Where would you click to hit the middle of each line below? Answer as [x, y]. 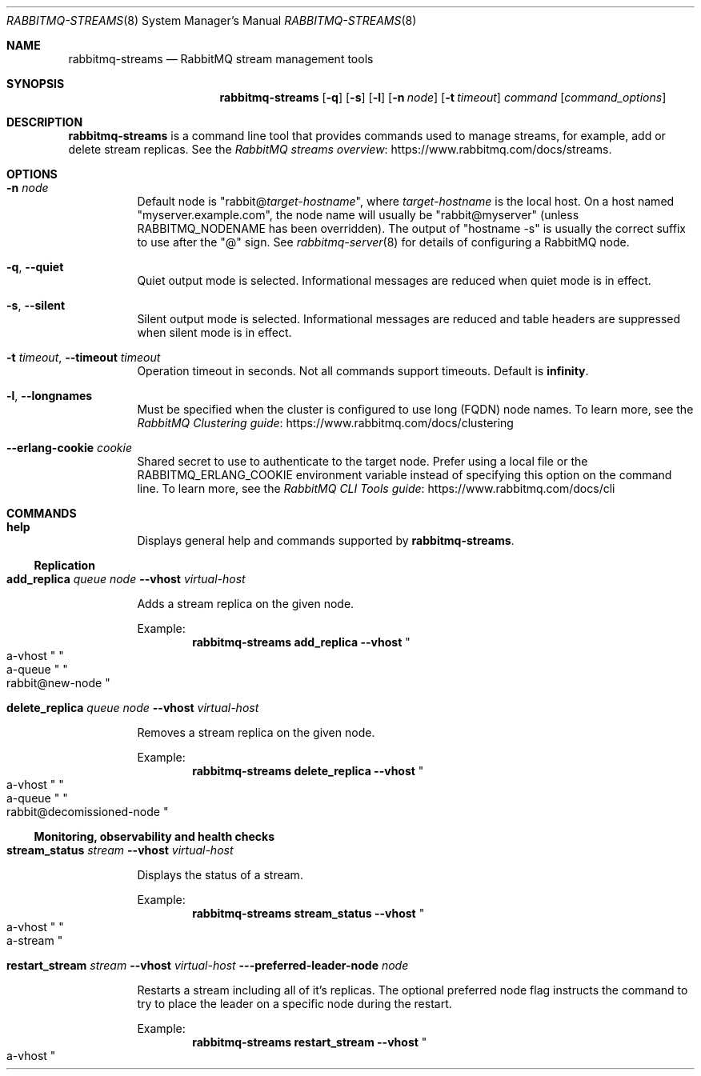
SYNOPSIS [36, 84]
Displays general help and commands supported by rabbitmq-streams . [326, 540]
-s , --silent [36, 305]
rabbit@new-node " [58, 683]
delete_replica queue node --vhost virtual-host [133, 708]
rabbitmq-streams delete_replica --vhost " [308, 771]
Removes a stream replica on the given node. [256, 732]
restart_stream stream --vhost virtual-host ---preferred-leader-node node [208, 965]
